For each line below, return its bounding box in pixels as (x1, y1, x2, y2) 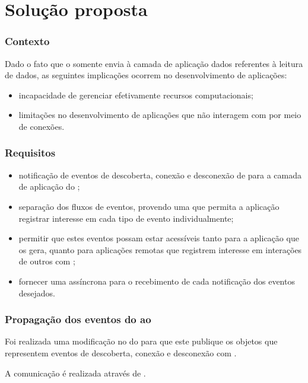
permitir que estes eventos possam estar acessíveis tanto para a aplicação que (18, 232, 299, 244)
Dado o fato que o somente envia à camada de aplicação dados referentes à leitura (5, 57, 303, 69)
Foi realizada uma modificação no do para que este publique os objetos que (5, 335, 278, 347)
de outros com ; (18, 255, 75, 267)
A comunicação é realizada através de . (5, 366, 146, 379)
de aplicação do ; (18, 180, 80, 193)
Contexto (5, 34, 50, 49)
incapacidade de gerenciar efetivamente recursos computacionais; (18, 88, 253, 101)
